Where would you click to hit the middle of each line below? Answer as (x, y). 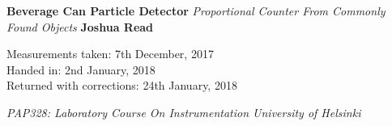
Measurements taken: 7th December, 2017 (110, 54)
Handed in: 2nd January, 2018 (81, 69)
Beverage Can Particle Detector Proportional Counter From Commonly (196, 10)
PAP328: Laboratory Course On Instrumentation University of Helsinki (184, 112)
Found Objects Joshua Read (80, 26)
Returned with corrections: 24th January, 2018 (122, 85)
